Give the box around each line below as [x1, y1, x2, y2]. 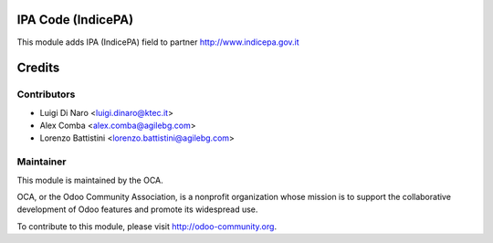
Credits [16, 60, 60, 76]
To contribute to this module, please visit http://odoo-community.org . [16, 220, 278, 232]
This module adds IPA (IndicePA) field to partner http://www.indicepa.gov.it [16, 37, 300, 48]
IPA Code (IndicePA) [16, 12, 134, 27]
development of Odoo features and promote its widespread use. [16, 204, 258, 215]
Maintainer [16, 155, 67, 168]
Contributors [16, 88, 76, 100]
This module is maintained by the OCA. [16, 174, 163, 185]
